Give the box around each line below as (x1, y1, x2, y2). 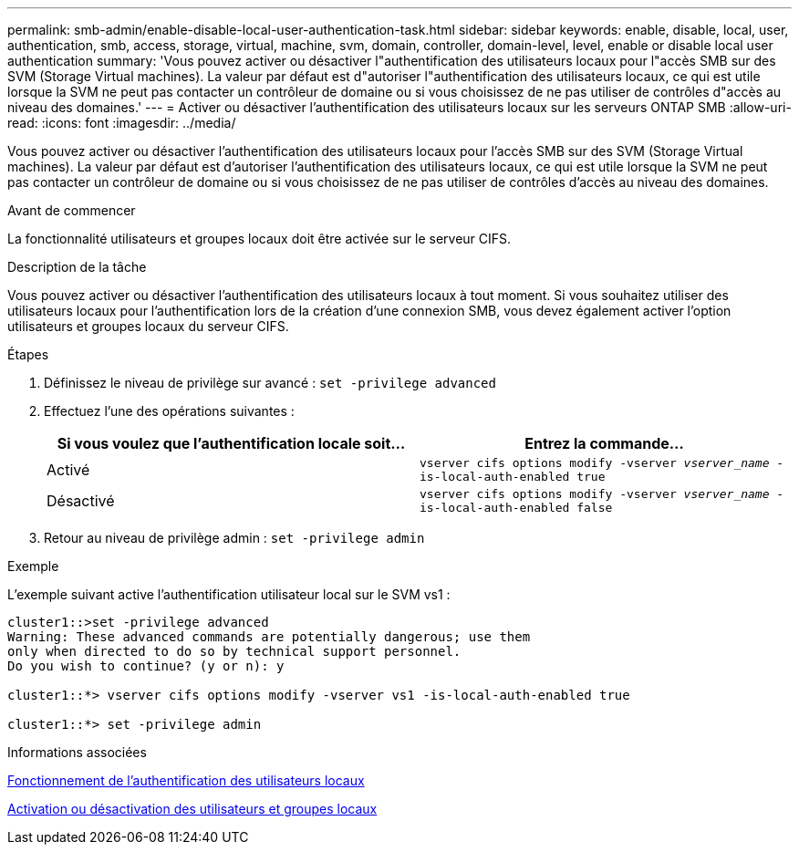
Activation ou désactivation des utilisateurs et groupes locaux (7, 801, 378, 816)
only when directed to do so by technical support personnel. (7, 644, 462, 659)
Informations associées (7, 744, 147, 760)
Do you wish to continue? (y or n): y (7, 659, 285, 673)
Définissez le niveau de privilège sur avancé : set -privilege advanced (44, 375, 496, 390)
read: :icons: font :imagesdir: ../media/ (7, 115, 236, 130)
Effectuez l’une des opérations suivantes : (44, 403, 295, 419)
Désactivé (47, 492, 115, 510)
